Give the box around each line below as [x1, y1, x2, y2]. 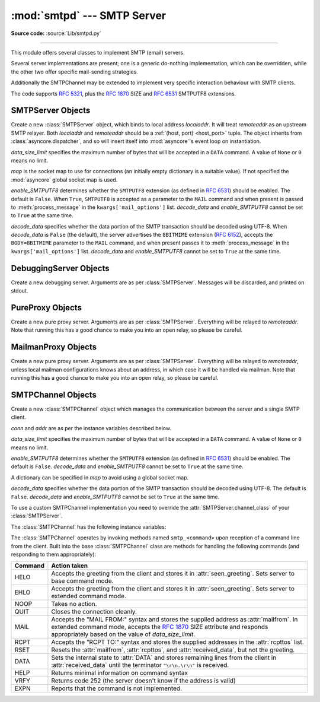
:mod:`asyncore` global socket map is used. [11, 176, 118, 183]
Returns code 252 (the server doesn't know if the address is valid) [51, 676, 236, 685]
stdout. [11, 287, 28, 294]
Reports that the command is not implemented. [51, 684, 183, 693]
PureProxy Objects [11, 303, 82, 313]
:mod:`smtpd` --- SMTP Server [11, 9, 166, 22]
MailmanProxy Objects [11, 342, 97, 352]
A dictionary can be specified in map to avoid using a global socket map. [11, 474, 189, 481]
